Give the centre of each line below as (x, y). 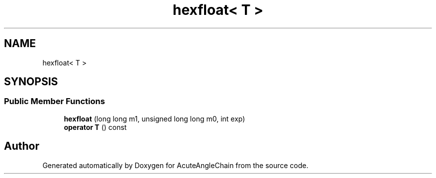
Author (22, 146)
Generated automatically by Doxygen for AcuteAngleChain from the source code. (175, 165)
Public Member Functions (54, 101)
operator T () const (95, 127)
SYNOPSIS (31, 82)
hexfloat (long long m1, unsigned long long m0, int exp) (155, 119)
